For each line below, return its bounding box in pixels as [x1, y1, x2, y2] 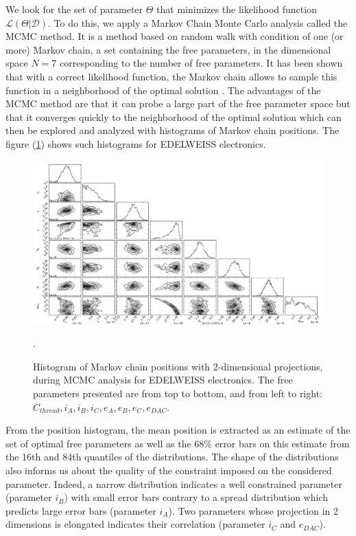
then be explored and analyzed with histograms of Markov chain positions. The [5, 123, 340, 137]
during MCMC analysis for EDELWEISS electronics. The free [33, 372, 293, 387]
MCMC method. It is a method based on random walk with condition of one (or [5, 29, 344, 43]
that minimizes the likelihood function [156, 2, 317, 16]
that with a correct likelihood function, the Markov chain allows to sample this [5, 69, 337, 83]
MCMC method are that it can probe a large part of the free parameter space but [5, 96, 351, 111]
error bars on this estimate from [215, 436, 350, 450]
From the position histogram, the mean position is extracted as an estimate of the [5, 423, 351, 437]
